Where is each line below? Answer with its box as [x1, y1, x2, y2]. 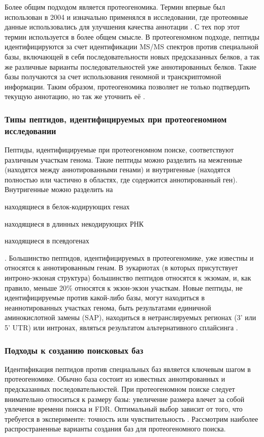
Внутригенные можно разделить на [5, 184, 113, 195]
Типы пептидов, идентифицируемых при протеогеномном [5, 112, 227, 125]
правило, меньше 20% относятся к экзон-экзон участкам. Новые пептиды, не [5, 282, 243, 293]
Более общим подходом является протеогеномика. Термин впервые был [5, 2, 225, 12]
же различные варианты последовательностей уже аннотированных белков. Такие [5, 61, 256, 72]
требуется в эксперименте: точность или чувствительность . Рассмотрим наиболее [5, 413, 258, 424]
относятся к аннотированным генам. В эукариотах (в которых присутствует [5, 262, 238, 273]
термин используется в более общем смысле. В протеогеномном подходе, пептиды [5, 31, 260, 42]
